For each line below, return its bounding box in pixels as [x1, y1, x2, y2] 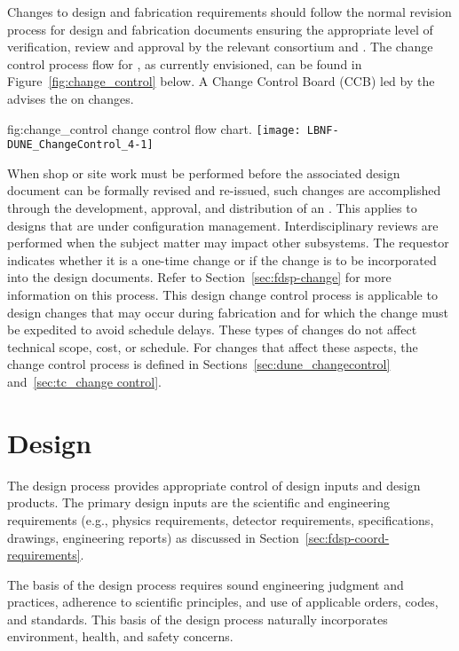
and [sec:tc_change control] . [7, 373, 162, 390]
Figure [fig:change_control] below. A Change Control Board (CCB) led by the [7, 72, 435, 90]
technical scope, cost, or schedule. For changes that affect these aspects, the [7, 337, 418, 356]
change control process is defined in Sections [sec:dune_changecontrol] [7, 355, 391, 373]
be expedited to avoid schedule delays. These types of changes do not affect [7, 320, 417, 339]
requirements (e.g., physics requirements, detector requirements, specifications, [7, 510, 434, 529]
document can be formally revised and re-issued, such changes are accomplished [7, 181, 441, 200]
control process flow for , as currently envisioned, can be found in [7, 54, 362, 73]
